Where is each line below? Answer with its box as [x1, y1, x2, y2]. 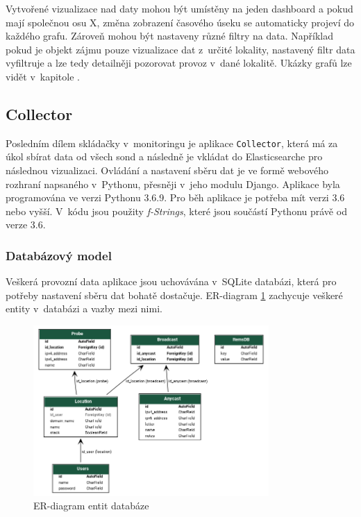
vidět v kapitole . [6, 69, 80, 83]
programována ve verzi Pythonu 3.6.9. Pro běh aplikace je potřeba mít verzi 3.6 [6, 190, 345, 205]
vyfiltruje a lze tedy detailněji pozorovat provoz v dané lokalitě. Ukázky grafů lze [6, 56, 352, 70]
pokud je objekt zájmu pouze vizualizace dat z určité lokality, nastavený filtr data [6, 42, 355, 56]
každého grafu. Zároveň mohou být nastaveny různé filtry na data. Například [6, 28, 334, 43]
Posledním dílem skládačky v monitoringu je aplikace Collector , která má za [6, 135, 338, 150]
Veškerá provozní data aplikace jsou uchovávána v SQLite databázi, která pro [6, 274, 337, 289]
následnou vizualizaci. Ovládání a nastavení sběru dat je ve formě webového [6, 163, 329, 178]
